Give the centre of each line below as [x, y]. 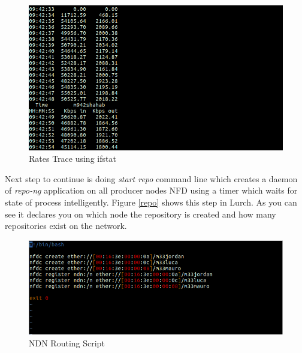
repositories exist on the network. [66, 226]
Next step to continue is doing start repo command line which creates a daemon [151, 178]
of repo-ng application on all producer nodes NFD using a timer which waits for [151, 190]
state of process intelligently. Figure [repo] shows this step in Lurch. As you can [151, 202]
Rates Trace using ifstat [73, 159]
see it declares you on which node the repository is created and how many [141, 214]
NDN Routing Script [67, 343]
